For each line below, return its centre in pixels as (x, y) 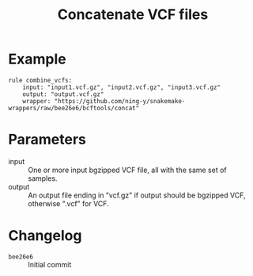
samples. (43, 178)
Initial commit (50, 264)
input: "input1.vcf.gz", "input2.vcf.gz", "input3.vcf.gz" (122, 87)
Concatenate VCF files (133, 15)
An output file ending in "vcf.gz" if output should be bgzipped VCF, (137, 195)
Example (37, 59)
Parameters (47, 140)
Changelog (45, 236)
